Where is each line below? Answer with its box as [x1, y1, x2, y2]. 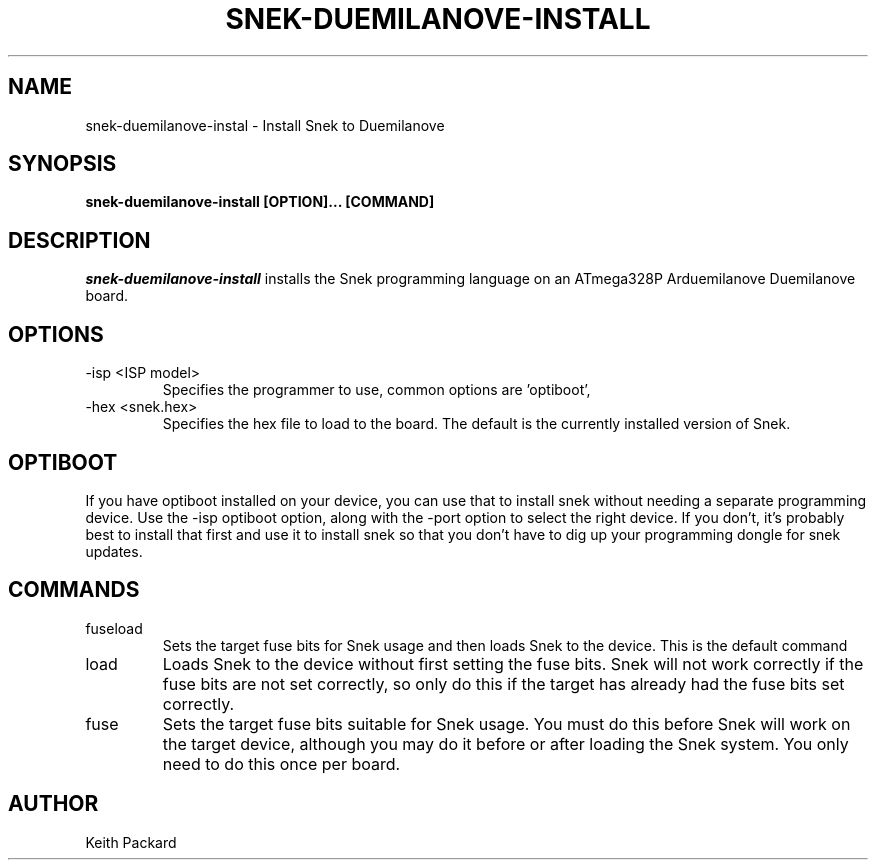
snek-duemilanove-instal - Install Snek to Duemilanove [85, 116, 445, 134]
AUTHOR [8, 791, 99, 817]
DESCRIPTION [8, 227, 151, 253]
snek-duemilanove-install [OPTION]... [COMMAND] [85, 193, 435, 211]
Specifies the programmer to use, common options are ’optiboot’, [162, 381, 591, 399]
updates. [85, 542, 143, 560]
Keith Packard [85, 833, 177, 851]
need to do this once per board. [162, 753, 401, 774]
